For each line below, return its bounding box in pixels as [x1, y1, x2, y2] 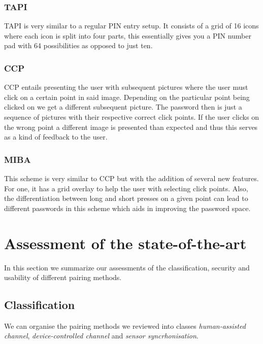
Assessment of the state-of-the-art [4, 232, 247, 253]
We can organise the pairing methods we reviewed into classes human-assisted [4, 320, 246, 331]
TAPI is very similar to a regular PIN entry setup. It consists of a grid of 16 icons [4, 20, 259, 31]
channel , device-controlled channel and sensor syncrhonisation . [4, 330, 199, 341]
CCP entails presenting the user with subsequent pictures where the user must [4, 82, 248, 92]
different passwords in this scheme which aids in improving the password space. [4, 202, 251, 213]
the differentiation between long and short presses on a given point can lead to [4, 193, 248, 203]
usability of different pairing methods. [4, 272, 122, 283]
